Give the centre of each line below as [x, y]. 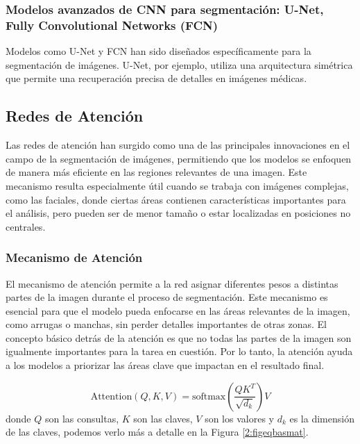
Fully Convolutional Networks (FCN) [112, 25]
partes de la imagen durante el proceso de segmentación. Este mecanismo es [167, 297]
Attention [111, 396]
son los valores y [239, 418]
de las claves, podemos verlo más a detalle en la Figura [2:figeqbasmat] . [157, 432]
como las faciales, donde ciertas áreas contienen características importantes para [176, 199]
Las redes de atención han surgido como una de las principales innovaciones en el [178, 145]
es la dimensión [322, 418]
